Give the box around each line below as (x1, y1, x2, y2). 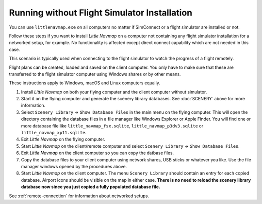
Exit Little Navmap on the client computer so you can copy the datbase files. (21, 150, 174, 156)
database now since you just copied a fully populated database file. (21, 184, 160, 190)
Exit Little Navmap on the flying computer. (21, 136, 105, 142)
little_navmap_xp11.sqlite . (21, 130, 87, 136)
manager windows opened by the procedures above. (21, 163, 127, 169)
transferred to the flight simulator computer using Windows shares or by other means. (9, 71, 181, 77)
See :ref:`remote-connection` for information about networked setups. (9, 193, 149, 199)
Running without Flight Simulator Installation (9, 7, 193, 18)
